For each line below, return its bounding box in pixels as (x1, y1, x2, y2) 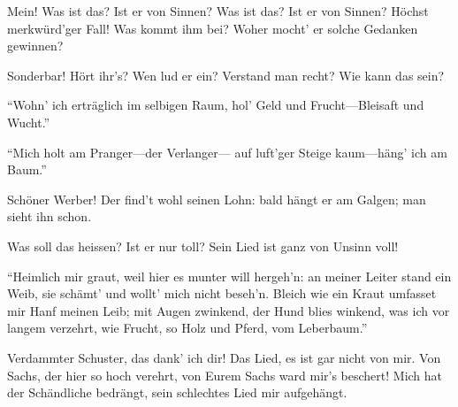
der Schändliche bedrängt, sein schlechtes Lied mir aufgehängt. (7, 383, 347, 402)
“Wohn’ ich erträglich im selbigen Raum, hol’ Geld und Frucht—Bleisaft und (7, 96, 424, 114)
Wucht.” (7, 112, 50, 131)
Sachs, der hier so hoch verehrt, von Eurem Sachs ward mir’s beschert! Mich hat (7, 365, 443, 384)
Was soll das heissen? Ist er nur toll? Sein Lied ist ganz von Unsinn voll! (7, 236, 399, 255)
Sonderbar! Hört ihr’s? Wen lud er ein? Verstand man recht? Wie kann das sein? (7, 65, 445, 84)
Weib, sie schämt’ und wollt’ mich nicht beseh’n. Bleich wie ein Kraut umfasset (7, 284, 437, 303)
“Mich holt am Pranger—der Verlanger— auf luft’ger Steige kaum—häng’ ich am (7, 142, 447, 161)
